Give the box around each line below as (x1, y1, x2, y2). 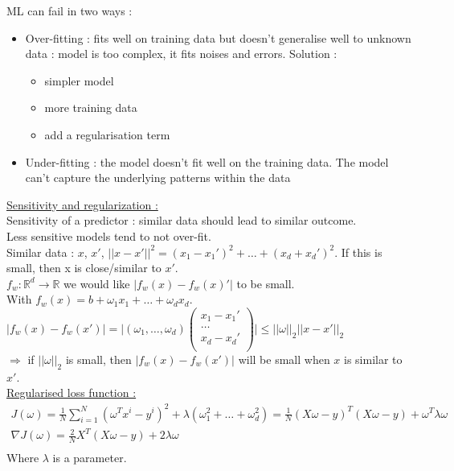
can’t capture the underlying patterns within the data (25, 169, 291, 186)
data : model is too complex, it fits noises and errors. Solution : (25, 45, 337, 62)
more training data (44, 99, 137, 116)
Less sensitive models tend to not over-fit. (6, 227, 211, 244)
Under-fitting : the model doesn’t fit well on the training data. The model (25, 153, 389, 170)
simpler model (44, 72, 114, 89)
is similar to (344, 351, 403, 367)
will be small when (238, 351, 330, 367)
